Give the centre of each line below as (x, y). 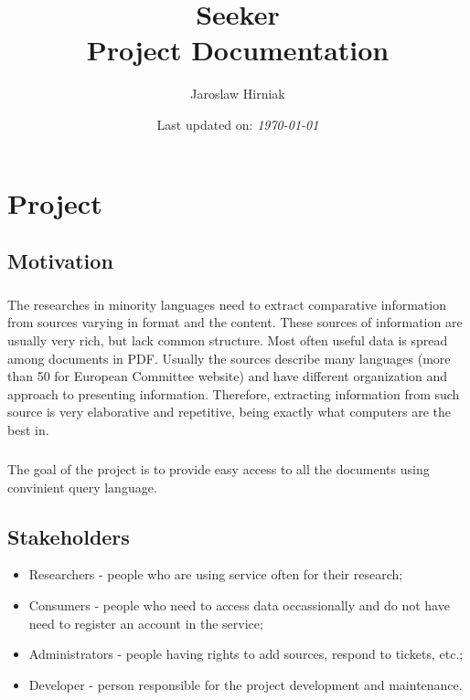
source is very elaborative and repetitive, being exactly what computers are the (230, 412)
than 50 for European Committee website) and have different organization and (228, 376)
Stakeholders (69, 536)
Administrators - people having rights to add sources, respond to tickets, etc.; (246, 654)
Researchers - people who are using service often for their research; (216, 574)
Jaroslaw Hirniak (238, 94)
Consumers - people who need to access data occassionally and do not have (239, 605)
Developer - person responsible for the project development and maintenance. (246, 684)
